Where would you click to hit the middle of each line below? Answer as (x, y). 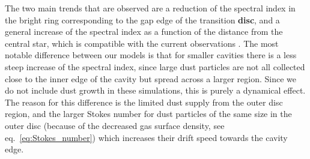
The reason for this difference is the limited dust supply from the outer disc (144, 102)
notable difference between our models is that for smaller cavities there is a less (151, 55)
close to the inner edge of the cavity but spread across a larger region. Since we (151, 78)
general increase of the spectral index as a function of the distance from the (144, 31)
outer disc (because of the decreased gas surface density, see (115, 125)
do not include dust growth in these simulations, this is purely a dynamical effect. (155, 90)
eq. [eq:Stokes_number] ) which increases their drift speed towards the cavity (146, 137)
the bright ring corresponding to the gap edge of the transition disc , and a (142, 19)
